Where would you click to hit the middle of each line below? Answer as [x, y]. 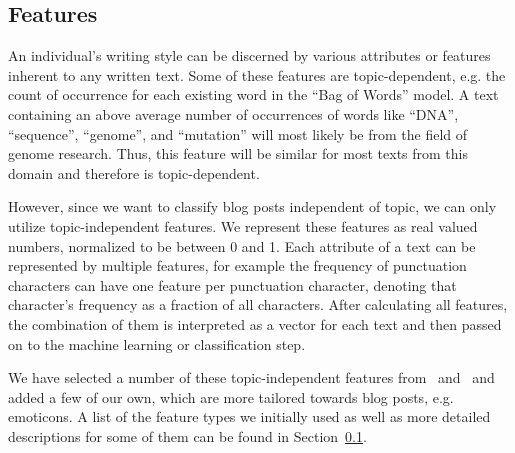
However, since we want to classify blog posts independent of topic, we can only [252, 206]
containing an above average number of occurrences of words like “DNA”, [233, 113]
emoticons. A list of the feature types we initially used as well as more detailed [249, 416]
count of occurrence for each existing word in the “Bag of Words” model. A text [253, 94]
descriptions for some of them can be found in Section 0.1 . [187, 435]
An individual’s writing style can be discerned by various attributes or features [249, 55]
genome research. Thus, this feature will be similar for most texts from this [238, 153]
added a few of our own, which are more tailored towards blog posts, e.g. [231, 396]
